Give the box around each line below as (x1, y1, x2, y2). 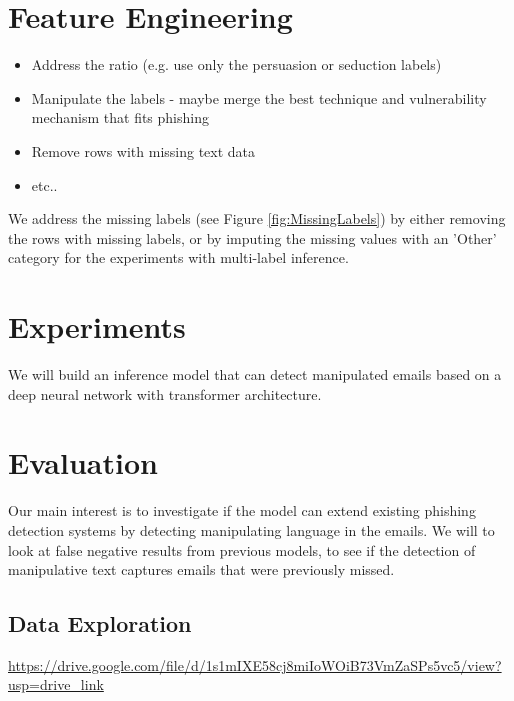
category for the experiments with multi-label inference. (8, 247, 349, 268)
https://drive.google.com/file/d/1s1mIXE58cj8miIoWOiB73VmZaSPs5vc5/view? (8, 654, 502, 675)
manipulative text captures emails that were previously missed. (8, 559, 395, 580)
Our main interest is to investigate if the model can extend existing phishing (8, 500, 476, 521)
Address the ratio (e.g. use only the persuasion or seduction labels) (31, 54, 442, 75)
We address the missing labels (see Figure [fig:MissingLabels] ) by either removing (8, 208, 506, 229)
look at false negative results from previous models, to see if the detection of (8, 539, 476, 560)
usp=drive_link (8, 674, 104, 695)
